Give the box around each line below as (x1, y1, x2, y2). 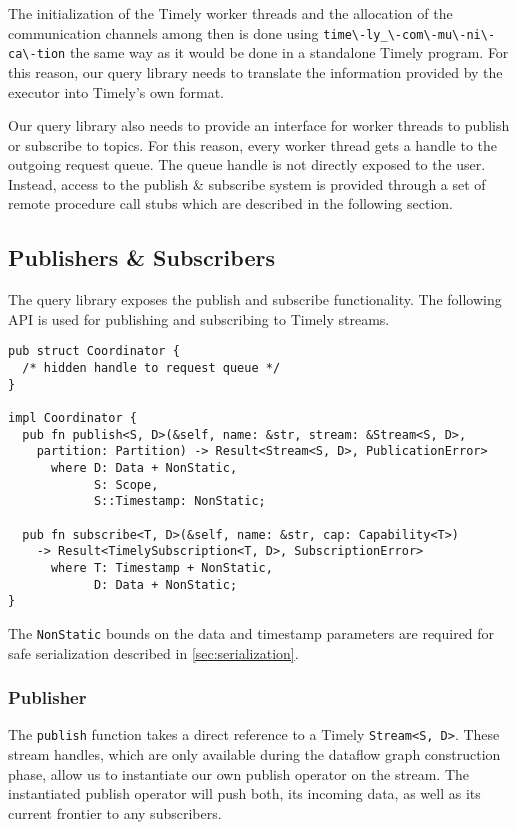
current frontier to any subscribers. (8, 802, 222, 823)
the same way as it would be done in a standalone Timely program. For (69, 42, 509, 63)
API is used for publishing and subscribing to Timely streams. (8, 308, 390, 329)
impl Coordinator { (8, 411, 137, 426)
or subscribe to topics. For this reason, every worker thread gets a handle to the (8, 134, 498, 155)
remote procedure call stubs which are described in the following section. (8, 193, 453, 214)
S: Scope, (93, 477, 159, 492)
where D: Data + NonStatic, (50, 461, 238, 476)
